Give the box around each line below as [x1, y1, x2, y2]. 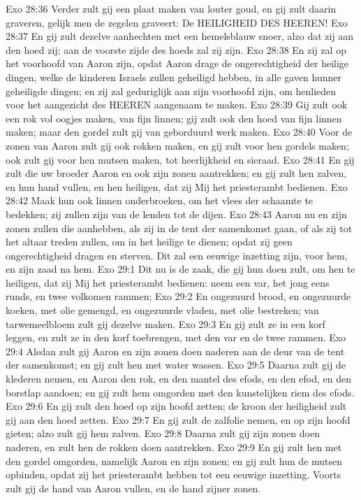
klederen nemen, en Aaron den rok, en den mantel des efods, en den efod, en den [6, 371, 351, 386]
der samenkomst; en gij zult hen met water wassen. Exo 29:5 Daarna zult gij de [6, 357, 346, 372]
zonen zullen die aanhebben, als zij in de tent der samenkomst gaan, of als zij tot [6, 220, 353, 235]
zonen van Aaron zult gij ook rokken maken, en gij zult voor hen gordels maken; [6, 138, 349, 152]
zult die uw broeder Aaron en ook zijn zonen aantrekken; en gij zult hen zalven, [6, 166, 347, 180]
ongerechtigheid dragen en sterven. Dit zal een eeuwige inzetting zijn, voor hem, [6, 248, 348, 262]
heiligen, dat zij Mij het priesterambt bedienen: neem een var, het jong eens [6, 275, 330, 290]
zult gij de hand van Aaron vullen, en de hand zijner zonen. [6, 480, 261, 495]
